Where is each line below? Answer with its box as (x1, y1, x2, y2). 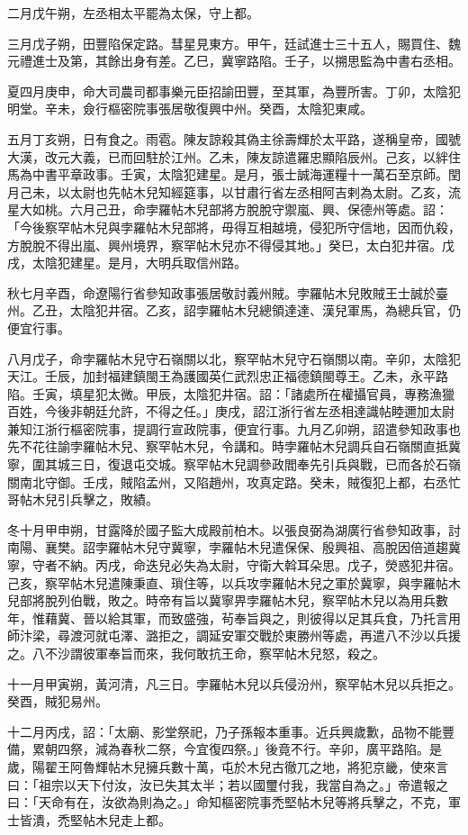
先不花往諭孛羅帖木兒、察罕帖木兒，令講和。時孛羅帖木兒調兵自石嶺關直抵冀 (7, 437, 461, 456)
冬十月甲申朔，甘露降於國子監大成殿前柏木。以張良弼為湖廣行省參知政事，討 (7, 520, 461, 539)
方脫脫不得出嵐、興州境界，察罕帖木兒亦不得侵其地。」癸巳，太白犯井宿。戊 (7, 235, 454, 254)
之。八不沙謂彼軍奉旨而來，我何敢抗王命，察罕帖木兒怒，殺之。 (7, 644, 385, 662)
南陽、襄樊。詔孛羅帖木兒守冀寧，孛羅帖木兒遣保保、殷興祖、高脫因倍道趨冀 (7, 538, 461, 557)
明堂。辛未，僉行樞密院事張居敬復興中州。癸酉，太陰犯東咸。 (7, 99, 373, 118)
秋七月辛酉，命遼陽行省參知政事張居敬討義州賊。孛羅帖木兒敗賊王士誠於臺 (7, 283, 448, 302)
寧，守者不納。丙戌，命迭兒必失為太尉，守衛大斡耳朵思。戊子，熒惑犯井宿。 (7, 556, 461, 575)
